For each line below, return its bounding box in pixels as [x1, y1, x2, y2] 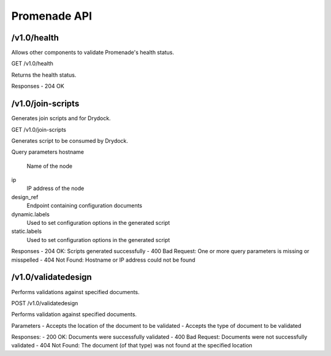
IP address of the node [26, 184, 85, 192]
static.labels [11, 227, 42, 235]
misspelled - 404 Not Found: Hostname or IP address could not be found [11, 256, 196, 263]
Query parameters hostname [11, 148, 84, 156]
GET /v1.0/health [11, 60, 53, 67]
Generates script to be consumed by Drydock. [11, 137, 129, 144]
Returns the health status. [11, 71, 77, 78]
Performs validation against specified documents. [11, 311, 137, 318]
